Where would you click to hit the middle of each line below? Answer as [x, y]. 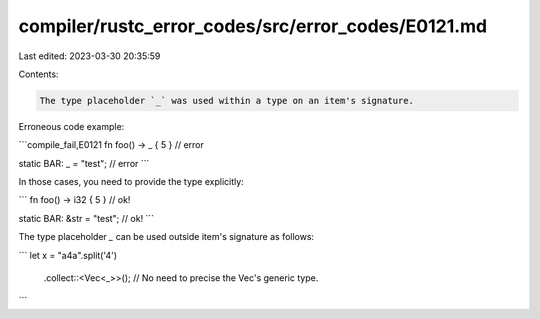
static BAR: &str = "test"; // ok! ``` [86, 218]
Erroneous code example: [71, 126]
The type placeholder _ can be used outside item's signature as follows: [166, 237]
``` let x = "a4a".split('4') [68, 255]
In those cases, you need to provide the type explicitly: [131, 182]
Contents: [38, 74]
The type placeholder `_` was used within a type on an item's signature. [227, 100]
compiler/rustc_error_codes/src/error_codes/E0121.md [253, 26]
